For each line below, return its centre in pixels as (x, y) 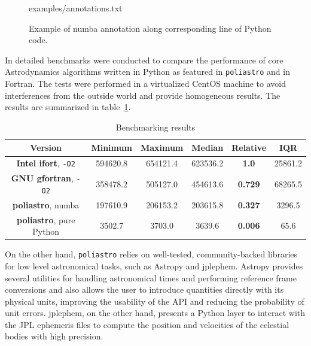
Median (208, 148)
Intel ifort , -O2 (46, 163)
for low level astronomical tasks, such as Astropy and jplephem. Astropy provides (154, 265)
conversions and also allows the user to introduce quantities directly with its (144, 289)
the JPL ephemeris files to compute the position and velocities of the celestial (147, 324)
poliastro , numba (46, 204)
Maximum (162, 148)
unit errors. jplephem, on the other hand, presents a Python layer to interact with (155, 313)
